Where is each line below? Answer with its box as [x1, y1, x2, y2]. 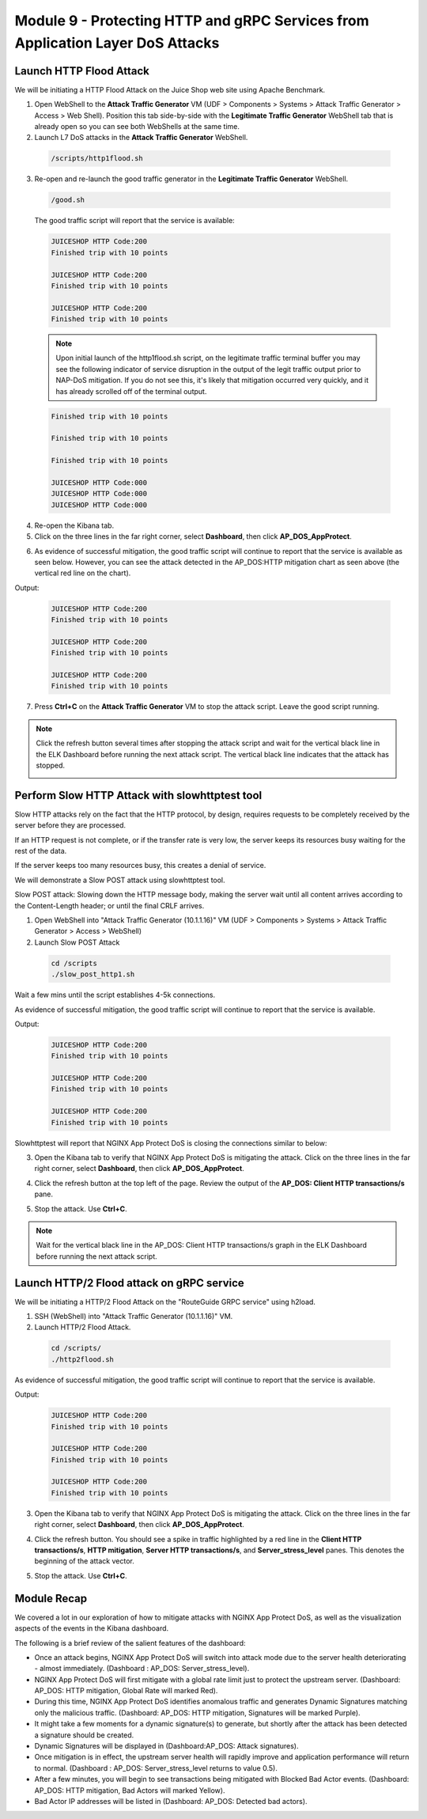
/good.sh [51, 195, 85, 205]
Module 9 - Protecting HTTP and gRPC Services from [14, 12, 369, 29]
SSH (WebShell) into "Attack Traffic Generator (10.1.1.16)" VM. [34, 1312, 233, 1321]
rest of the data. [14, 847, 67, 856]
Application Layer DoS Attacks [14, 34, 220, 51]
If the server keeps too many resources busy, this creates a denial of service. [14, 861, 266, 870]
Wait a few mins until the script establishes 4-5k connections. [14, 990, 216, 1000]
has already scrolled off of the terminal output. [55, 386, 207, 396]
